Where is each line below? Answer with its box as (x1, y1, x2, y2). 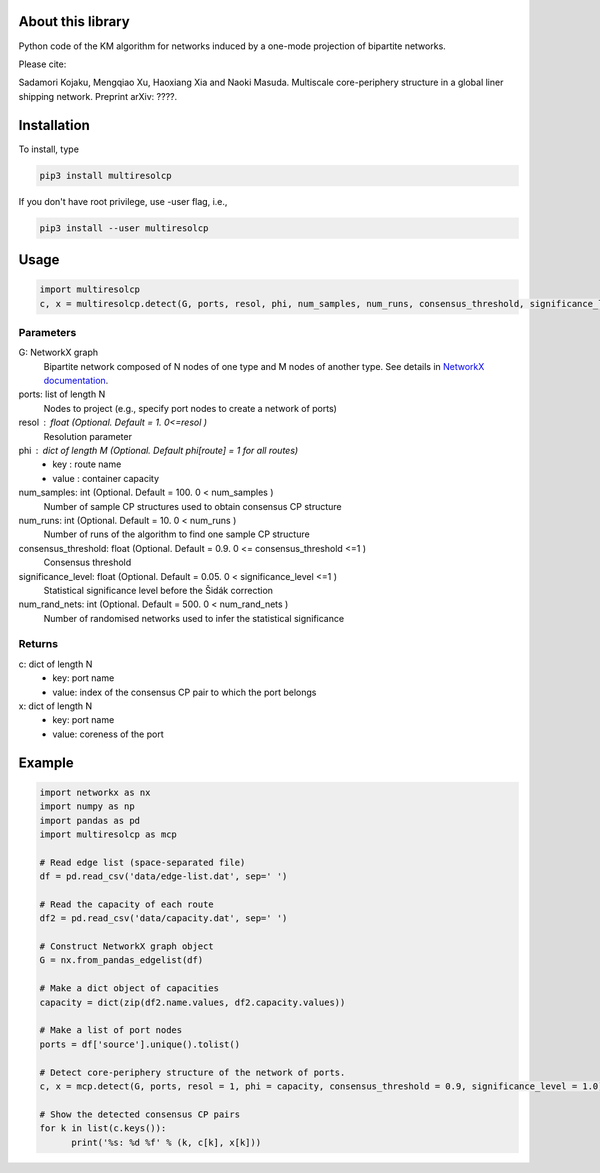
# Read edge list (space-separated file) (39, 856, 246, 868)
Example (18, 754, 74, 771)
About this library (18, 13, 130, 30)
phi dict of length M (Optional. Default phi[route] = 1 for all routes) (18, 445, 299, 456)
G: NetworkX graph (18, 346, 99, 359)
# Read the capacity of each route (39, 898, 214, 910)
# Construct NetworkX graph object (39, 941, 214, 952)
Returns (18, 637, 59, 651)
